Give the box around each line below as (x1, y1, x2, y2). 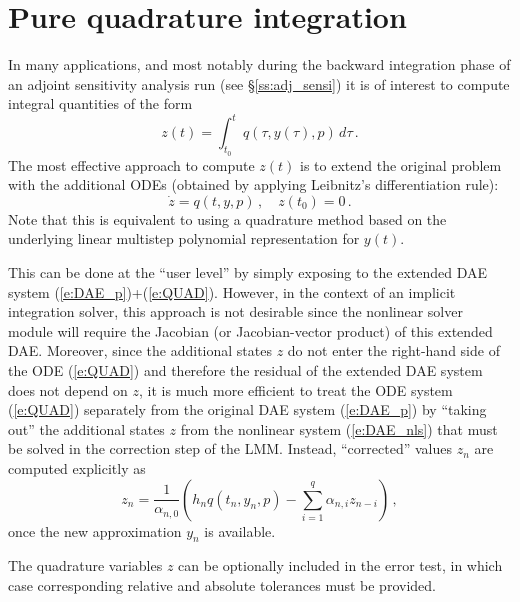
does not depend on (8, 379, 128, 400)
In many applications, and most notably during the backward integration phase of (8, 54, 511, 75)
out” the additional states (8, 418, 165, 439)
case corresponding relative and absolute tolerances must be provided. (8, 574, 436, 595)
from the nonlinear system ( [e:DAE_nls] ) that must (180, 418, 498, 439)
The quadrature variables (8, 555, 163, 576)
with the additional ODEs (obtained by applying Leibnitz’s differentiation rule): (8, 174, 499, 195)
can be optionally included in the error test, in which (178, 555, 503, 576)
